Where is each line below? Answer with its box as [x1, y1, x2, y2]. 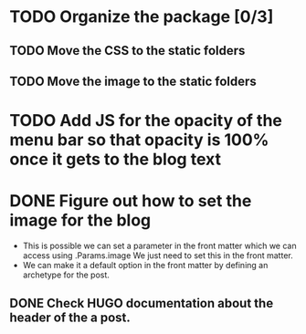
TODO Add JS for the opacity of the [9, 110, 283, 131]
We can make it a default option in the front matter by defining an [22, 260, 269, 271]
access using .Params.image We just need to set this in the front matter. [22, 250, 294, 261]
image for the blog [9, 210, 152, 231]
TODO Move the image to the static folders [9, 73, 258, 89]
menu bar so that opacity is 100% [9, 130, 269, 151]
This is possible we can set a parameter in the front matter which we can [22, 240, 297, 252]
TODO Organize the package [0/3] [9, 6, 274, 27]
